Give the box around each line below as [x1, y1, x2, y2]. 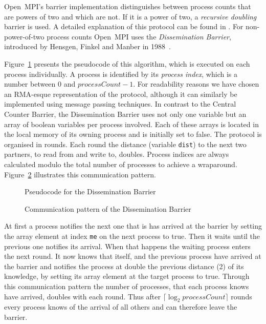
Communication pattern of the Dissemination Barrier [25, 203, 191, 214]
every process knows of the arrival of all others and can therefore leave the [4, 301, 237, 312]
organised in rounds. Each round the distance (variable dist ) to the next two [4, 138, 247, 149]
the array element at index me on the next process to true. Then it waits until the [4, 230, 260, 241]
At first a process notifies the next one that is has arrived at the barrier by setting [4, 220, 262, 231]
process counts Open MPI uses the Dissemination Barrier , [47, 31, 231, 42]
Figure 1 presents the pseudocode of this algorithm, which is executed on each [4, 58, 250, 69]
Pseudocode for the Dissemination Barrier [25, 186, 156, 197]
